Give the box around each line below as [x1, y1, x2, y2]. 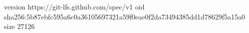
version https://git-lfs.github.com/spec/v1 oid [4, 1, 145, 11]
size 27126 [4, 21, 35, 31]
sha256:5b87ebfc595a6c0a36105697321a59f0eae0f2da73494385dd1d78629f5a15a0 [4, 11, 246, 21]
